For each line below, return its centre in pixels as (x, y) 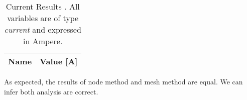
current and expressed (43, 29)
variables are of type (43, 18)
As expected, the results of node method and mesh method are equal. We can (124, 81)
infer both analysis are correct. (51, 91)
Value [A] (59, 61)
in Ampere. (43, 41)
